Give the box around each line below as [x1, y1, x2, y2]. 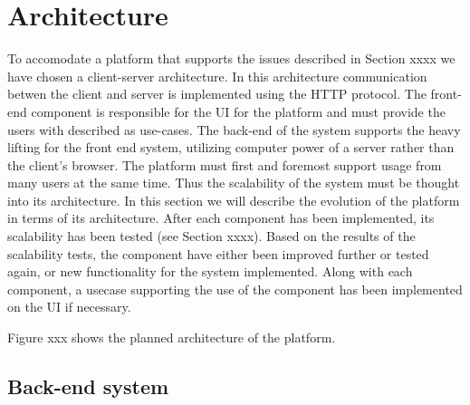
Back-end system [7, 372, 169, 400]
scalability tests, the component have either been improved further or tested [7, 244, 429, 263]
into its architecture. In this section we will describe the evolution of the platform [7, 190, 460, 209]
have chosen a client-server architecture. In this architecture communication [7, 66, 427, 85]
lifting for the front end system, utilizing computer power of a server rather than [7, 138, 455, 157]
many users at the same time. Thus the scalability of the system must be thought [7, 173, 460, 192]
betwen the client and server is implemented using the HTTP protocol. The [7, 84, 427, 103]
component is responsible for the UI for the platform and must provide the [31, 101, 446, 121]
